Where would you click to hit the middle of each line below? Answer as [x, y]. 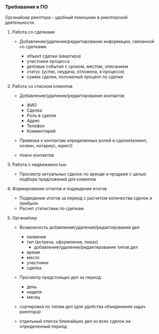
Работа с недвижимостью [39, 165]
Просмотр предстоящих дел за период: [61, 277]
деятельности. [20, 22]
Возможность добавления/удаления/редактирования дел [79, 227]
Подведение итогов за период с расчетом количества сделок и [86, 198]
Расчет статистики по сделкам [52, 209]
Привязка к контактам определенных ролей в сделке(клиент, [83, 140]
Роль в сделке [42, 116]
